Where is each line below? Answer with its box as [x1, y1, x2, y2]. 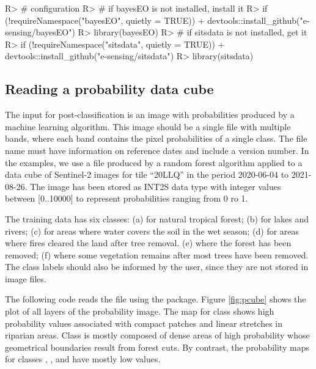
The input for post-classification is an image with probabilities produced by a [5, 108, 295, 121]
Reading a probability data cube [5, 79, 214, 98]
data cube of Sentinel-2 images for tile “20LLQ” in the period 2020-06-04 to [5, 168, 289, 181]
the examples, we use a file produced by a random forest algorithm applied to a [5, 156, 303, 169]
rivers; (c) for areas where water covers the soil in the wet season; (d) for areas [5, 224, 299, 237]
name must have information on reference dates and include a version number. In [5, 144, 309, 156]
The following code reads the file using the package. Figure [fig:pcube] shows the [5, 293, 306, 305]
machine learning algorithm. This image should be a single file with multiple [5, 120, 291, 133]
